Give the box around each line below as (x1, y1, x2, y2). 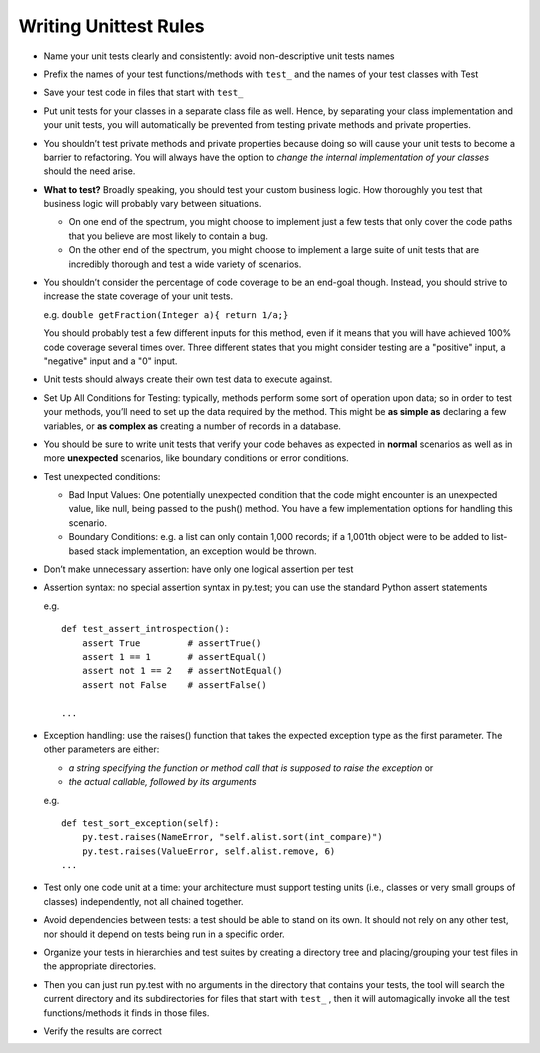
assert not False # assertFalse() (81, 679, 267, 690)
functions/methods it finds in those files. (43, 1006, 210, 1019)
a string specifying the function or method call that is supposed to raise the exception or (68, 761, 434, 774)
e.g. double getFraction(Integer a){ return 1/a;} (43, 308, 289, 320)
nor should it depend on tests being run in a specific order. (43, 928, 285, 940)
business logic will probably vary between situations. (43, 198, 262, 210)
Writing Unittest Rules (18, 15, 205, 37)
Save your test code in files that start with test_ (43, 86, 244, 99)
